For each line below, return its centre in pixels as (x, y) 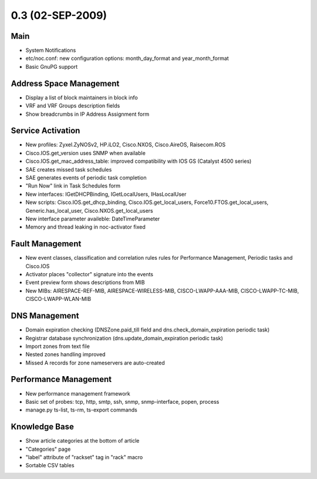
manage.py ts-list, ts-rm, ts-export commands (81, 410)
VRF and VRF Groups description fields (73, 106)
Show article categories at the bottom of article (82, 441)
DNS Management (45, 316)
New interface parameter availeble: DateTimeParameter (93, 219)
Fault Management (46, 244)
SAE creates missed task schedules (69, 169)
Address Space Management (65, 83)
